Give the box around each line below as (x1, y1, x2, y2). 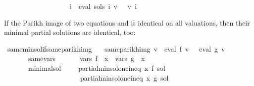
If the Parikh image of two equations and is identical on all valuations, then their (4, 17, 250, 28)
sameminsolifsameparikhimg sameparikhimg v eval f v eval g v (7, 43, 225, 54)
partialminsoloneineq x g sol (80, 72, 169, 83)
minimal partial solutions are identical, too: (4, 27, 136, 37)
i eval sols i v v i (69, 1, 137, 11)
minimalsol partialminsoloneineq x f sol (28, 62, 165, 73)
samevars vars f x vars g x (28, 53, 145, 63)
